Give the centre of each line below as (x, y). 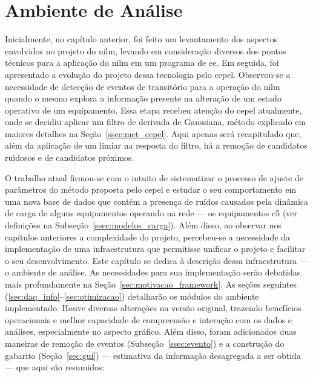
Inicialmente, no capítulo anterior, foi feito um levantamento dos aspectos (141, 39)
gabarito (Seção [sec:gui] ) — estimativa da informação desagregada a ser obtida (153, 355)
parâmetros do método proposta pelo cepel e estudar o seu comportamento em (151, 189)
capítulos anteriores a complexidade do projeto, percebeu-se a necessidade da (148, 237)
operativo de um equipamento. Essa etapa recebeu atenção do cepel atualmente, (153, 110)
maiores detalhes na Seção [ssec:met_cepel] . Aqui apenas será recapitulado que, (153, 133)
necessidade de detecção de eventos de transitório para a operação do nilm (143, 86)
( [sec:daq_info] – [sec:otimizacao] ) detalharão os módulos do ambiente (132, 296)
